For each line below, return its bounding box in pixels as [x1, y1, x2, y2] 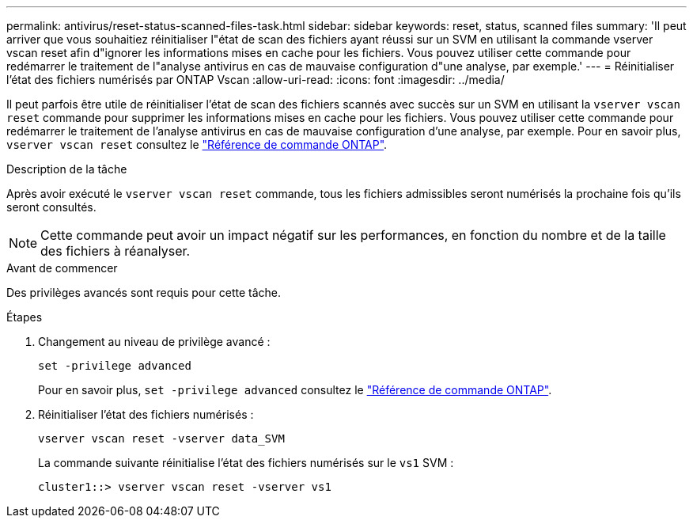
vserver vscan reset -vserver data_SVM [38, 432, 285, 445]
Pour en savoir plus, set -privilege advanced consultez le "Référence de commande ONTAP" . [38, 383, 552, 397]
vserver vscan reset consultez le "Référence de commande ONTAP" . [6, 138, 388, 151]
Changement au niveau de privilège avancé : [38, 335, 271, 348]
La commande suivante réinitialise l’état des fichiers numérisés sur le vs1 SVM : [38, 456, 454, 469]
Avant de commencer [6, 261, 118, 275]
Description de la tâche [6, 162, 127, 176]
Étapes [6, 310, 43, 324]
